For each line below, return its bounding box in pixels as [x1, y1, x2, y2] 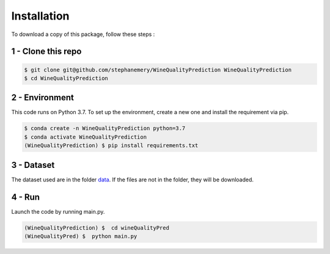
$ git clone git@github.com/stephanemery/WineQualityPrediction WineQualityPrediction [24, 66, 292, 73]
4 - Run [11, 192, 40, 202]
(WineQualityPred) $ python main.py [24, 233, 137, 239]
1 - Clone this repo [11, 46, 82, 57]
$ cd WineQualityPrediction [24, 74, 108, 82]
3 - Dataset [11, 159, 55, 170]
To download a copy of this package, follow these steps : [11, 31, 155, 38]
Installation [11, 9, 70, 23]
